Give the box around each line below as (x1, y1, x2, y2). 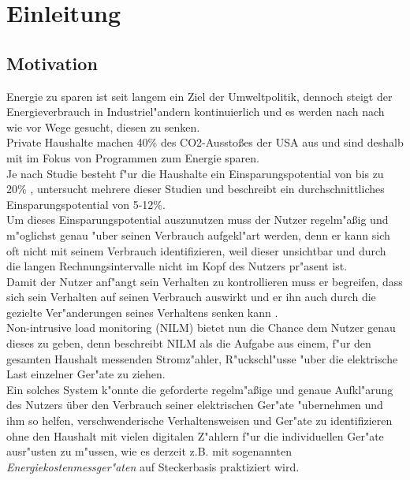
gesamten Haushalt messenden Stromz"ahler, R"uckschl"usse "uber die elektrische (6, 350, 398, 367)
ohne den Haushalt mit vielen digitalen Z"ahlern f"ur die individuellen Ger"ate (6, 427, 384, 444)
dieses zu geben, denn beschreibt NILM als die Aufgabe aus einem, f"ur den (6, 335, 371, 352)
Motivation (6, 50, 98, 75)
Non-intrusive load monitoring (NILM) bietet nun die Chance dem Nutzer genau (6, 319, 396, 336)
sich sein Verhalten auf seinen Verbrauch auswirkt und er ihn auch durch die (6, 288, 376, 305)
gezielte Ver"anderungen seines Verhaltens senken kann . (6, 303, 278, 320)
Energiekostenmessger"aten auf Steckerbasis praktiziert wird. (6, 458, 300, 474)
